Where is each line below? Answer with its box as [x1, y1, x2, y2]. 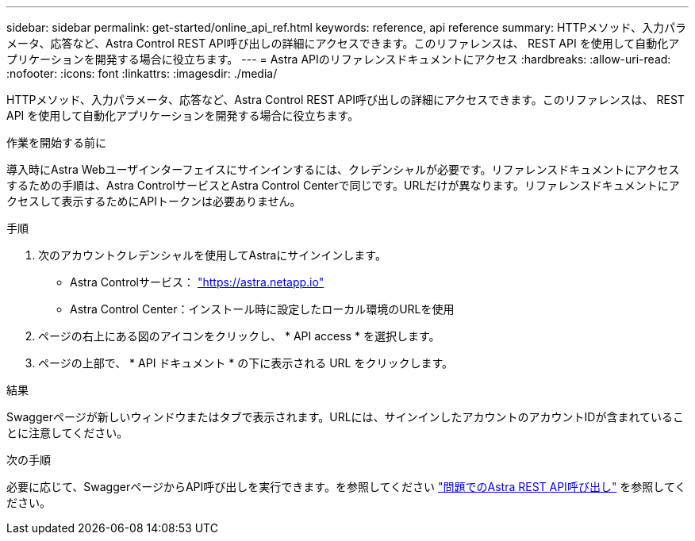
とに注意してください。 [6, 426, 129, 439]
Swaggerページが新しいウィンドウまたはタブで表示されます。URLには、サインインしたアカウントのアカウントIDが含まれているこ [6, 410, 685, 424]
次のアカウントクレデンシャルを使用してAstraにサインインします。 [38, 248, 386, 262]
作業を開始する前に [6, 136, 106, 149]
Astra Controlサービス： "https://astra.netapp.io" [70, 275, 324, 289]
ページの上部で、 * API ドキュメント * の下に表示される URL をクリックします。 [38, 356, 454, 370]
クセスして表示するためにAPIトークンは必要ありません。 [6, 194, 301, 208]
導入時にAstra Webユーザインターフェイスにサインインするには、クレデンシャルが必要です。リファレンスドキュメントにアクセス [6, 163, 680, 176]
